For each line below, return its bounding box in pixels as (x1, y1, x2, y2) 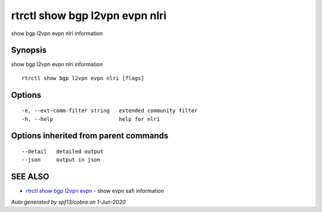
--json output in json (21, 157, 101, 163)
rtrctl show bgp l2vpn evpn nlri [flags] (21, 74, 144, 82)
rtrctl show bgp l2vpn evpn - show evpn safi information (26, 188, 164, 195)
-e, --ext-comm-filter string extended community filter (21, 107, 198, 114)
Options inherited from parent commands (11, 131, 169, 141)
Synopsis (11, 45, 47, 55)
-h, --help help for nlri (21, 116, 160, 122)
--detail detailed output (21, 148, 104, 155)
